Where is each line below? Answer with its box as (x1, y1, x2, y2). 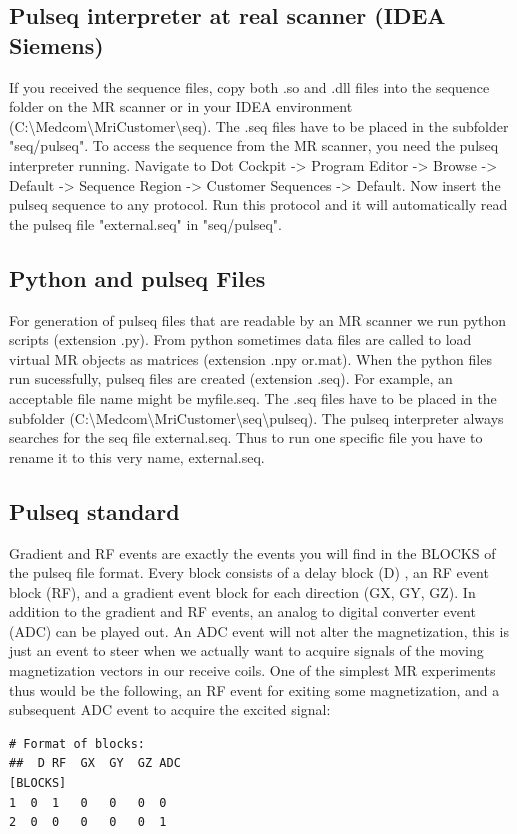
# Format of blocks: (9, 736, 146, 751)
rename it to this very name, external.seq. (9, 446, 265, 467)
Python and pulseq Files (9, 262, 266, 293)
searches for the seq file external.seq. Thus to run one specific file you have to (9, 427, 483, 448)
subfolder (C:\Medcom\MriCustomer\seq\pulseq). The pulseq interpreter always (9, 407, 504, 428)
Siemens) (9, 29, 104, 60)
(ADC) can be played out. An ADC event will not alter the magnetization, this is (9, 620, 509, 641)
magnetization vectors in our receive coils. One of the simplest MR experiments (9, 660, 496, 681)
